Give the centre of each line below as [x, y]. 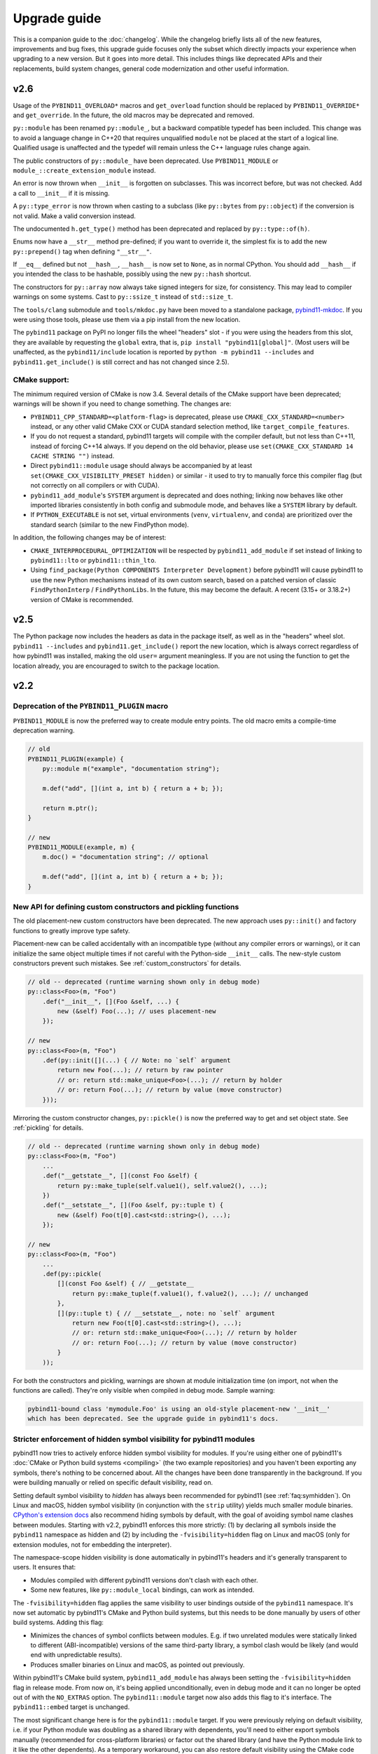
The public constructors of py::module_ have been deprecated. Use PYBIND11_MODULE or [146, 161]
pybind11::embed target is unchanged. [71, 1707]
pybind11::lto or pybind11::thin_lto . [93, 560]
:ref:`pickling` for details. [48, 1127]
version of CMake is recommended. [82, 599]
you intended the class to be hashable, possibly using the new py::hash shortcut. [132, 274]
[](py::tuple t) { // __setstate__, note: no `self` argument [166, 1313]
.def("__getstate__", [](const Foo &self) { [120, 1176]
